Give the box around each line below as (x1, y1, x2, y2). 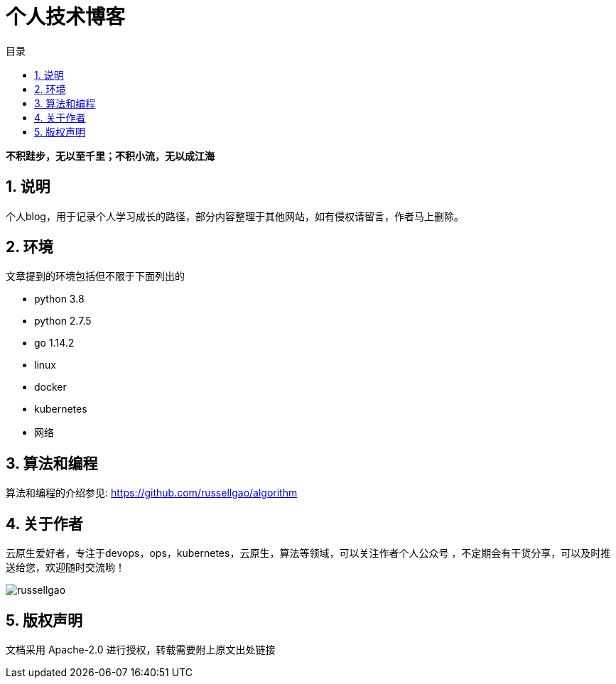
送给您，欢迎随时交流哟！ (6, 561, 125, 574)
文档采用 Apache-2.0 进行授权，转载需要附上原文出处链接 (6, 643, 276, 656)
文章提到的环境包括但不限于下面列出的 (6, 270, 185, 283)
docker (34, 381, 67, 393)
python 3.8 (34, 293, 85, 305)
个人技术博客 (6, 5, 126, 29)
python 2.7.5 (34, 315, 92, 327)
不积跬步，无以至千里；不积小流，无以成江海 (6, 149, 215, 162)
